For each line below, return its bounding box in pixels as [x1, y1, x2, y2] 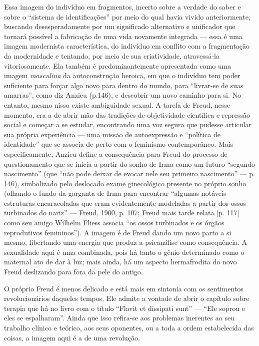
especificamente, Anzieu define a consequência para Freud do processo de [4, 148, 227, 159]
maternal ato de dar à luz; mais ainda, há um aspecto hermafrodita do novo [4, 256, 237, 267]
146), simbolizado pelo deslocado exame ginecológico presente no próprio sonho [4, 178, 246, 188]
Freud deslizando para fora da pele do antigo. [4, 266, 143, 277]
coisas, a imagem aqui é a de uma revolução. [4, 332, 140, 342]
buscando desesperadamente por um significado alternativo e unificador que [4, 21, 235, 32]
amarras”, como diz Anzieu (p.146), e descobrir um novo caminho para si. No [4, 90, 241, 100]
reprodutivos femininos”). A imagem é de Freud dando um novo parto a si [4, 227, 231, 237]
